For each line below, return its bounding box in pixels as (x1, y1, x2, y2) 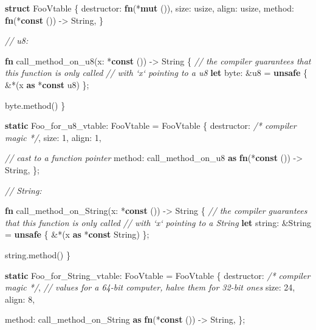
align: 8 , (5, 292, 35, 305)
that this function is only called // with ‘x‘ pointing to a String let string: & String (5, 216, 312, 229)
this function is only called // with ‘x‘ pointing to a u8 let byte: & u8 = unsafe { (5, 66, 308, 79)
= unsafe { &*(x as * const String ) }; (5, 228, 149, 241)
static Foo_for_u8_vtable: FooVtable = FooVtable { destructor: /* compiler (5, 119, 297, 132)
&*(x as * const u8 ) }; (5, 78, 89, 91)
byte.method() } (5, 98, 66, 111)
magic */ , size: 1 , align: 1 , (5, 131, 101, 143)
